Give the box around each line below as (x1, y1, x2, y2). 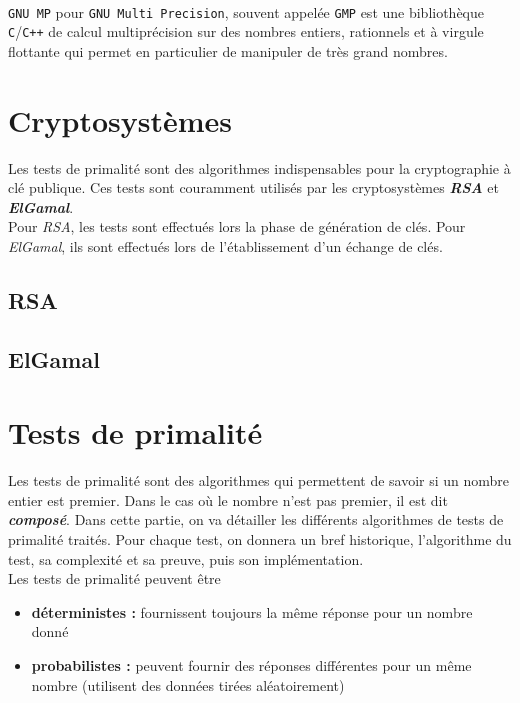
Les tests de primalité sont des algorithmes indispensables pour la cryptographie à (8, 157, 511, 178)
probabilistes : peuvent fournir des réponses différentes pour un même (31, 655, 472, 676)
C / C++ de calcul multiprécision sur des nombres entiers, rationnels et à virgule (8, 21, 484, 42)
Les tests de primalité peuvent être (8, 568, 221, 589)
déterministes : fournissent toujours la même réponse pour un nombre (31, 601, 473, 622)
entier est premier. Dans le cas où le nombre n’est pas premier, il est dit (8, 489, 448, 510)
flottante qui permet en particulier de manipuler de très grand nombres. (8, 40, 448, 61)
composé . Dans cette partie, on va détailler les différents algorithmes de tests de (8, 509, 504, 530)
